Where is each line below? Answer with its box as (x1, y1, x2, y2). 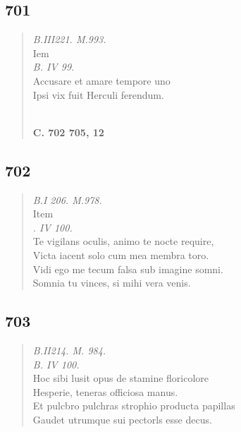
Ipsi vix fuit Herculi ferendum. (32, 87, 164, 102)
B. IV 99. (32, 59, 75, 74)
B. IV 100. (32, 356, 80, 371)
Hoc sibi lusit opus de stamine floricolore (32, 371, 209, 385)
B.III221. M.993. (32, 32, 106, 47)
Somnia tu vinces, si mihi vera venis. (32, 275, 191, 290)
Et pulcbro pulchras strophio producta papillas (32, 398, 235, 413)
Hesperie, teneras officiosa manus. (32, 384, 178, 399)
